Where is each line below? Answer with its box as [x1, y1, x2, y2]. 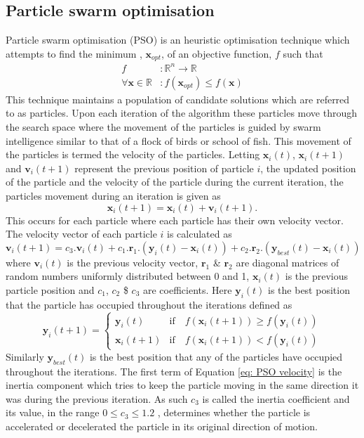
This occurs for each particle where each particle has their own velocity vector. [6, 212, 344, 227]
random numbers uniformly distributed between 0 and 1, [6, 269, 250, 283]
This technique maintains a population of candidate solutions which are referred [6, 91, 350, 106]
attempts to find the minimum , [6, 46, 142, 60]
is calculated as [167, 226, 232, 241]
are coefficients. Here [143, 282, 232, 297]
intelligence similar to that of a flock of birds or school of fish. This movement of [6, 133, 351, 148]
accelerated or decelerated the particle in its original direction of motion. [6, 419, 318, 434]
